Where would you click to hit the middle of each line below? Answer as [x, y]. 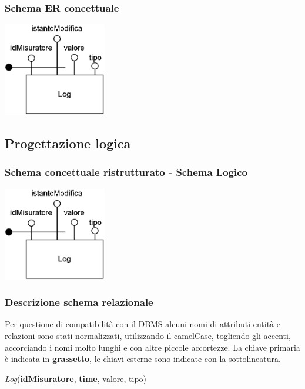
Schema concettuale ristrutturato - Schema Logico [126, 172]
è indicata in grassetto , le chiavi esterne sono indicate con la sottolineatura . [143, 359]
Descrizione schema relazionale [79, 302]
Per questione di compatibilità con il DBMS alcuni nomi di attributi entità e [143, 324]
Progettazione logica [68, 143]
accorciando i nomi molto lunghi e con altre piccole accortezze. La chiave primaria [152, 347]
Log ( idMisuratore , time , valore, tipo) [76, 378]
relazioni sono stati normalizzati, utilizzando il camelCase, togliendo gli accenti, [148, 335]
